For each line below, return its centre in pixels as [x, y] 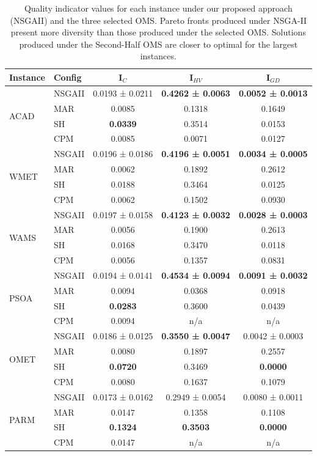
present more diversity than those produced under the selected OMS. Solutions [158, 32]
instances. [158, 56]
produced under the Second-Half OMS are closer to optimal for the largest [158, 44]
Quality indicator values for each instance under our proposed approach [158, 8]
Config [67, 77]
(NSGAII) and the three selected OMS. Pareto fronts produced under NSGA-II [158, 20]
